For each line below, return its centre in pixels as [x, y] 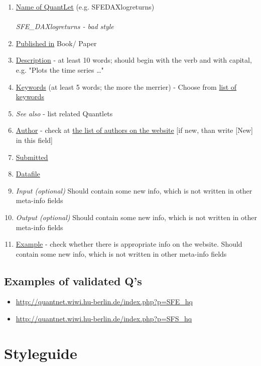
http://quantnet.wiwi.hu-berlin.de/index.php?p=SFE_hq [104, 302]
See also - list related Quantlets [64, 113]
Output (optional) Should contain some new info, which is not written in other [136, 217]
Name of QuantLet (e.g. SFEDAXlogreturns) [85, 7]
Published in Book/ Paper [56, 43]
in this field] [34, 140]
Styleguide [41, 353]
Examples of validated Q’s [73, 281]
